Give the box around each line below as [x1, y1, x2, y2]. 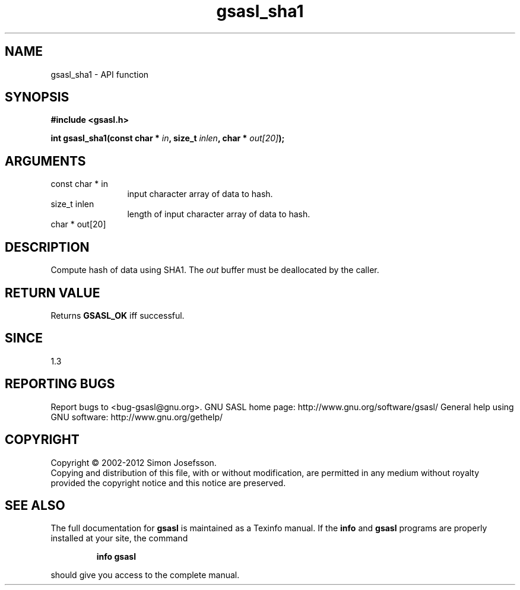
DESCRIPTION [5, 239, 90, 255]
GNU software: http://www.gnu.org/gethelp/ [50, 411, 223, 422]
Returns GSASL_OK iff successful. [50, 310, 185, 321]
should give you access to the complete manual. [50, 570, 240, 581]
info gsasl [96, 551, 136, 562]
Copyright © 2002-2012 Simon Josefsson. [50, 457, 217, 468]
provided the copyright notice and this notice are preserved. [50, 477, 286, 488]
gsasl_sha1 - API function [50, 69, 149, 80]
